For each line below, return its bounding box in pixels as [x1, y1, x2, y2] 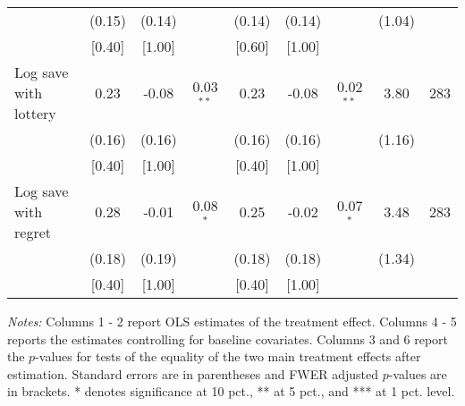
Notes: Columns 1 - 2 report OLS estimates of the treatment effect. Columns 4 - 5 [7, 312, 457, 330]
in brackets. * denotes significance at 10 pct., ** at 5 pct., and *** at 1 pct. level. [7, 382, 455, 401]
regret [14, 222, 51, 242]
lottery [14, 103, 56, 123]
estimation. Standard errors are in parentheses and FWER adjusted [7, 364, 379, 383]
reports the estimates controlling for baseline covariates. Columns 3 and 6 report [7, 329, 449, 348]
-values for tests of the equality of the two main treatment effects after [35, 347, 421, 366]
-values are [388, 364, 447, 383]
